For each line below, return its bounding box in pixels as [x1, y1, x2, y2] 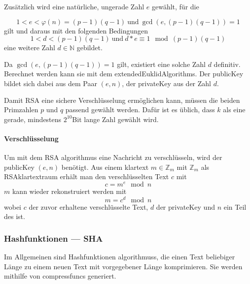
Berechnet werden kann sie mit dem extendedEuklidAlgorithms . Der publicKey [4, 68, 244, 79]
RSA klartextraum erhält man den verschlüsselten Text [4, 171, 169, 182]
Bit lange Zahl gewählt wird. [72, 114, 159, 124]
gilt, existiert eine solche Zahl [117, 59, 206, 69]
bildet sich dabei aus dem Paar [4, 78, 97, 88]
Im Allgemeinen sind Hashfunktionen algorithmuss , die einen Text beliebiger [4, 252, 235, 262]
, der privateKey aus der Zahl [122, 78, 211, 88]
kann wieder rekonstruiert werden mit [12, 186, 127, 196]
